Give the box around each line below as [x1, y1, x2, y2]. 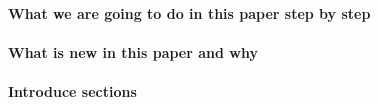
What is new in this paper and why [8, 41, 258, 62]
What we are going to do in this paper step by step [8, 2, 371, 23]
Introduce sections [8, 80, 137, 101]
